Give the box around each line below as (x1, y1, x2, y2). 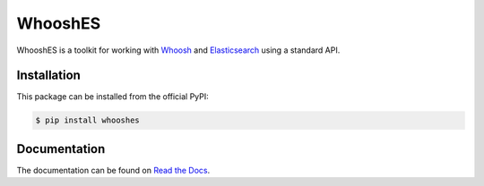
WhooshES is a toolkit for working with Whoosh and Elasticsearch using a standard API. (16, 45, 341, 55)
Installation (16, 68, 81, 83)
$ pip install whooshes (35, 115, 141, 125)
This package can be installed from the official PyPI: (16, 91, 210, 102)
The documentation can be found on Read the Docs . (16, 165, 211, 175)
